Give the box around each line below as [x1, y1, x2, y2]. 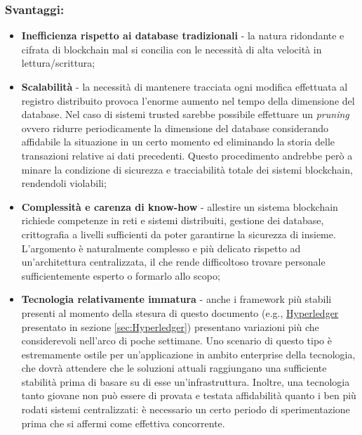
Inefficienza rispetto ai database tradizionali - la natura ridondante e [21, 28, 344, 43]
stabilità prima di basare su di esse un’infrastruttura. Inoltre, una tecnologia [21, 374, 350, 389]
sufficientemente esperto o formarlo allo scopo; [21, 268, 220, 283]
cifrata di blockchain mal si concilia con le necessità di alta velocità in [21, 41, 322, 56]
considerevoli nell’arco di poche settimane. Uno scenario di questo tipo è [21, 333, 332, 348]
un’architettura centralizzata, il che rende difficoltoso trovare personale [21, 254, 326, 269]
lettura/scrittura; [21, 56, 95, 70]
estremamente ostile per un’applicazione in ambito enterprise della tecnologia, [21, 346, 356, 361]
